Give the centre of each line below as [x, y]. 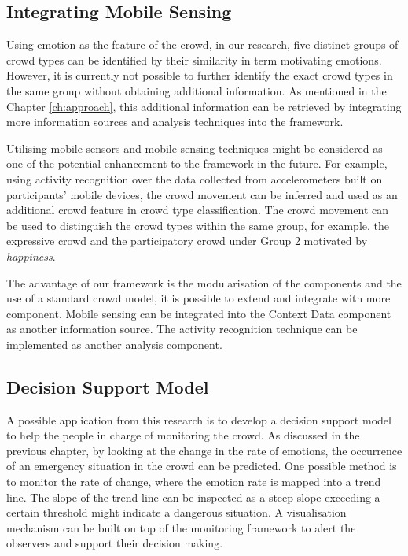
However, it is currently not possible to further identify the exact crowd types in [200, 75]
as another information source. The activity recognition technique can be [182, 329]
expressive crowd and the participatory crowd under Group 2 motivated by [187, 241]
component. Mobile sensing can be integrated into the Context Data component [199, 313]
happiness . [31, 256]
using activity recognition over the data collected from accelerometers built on [195, 178]
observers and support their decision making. [115, 543]
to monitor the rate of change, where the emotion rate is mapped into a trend [194, 482]
